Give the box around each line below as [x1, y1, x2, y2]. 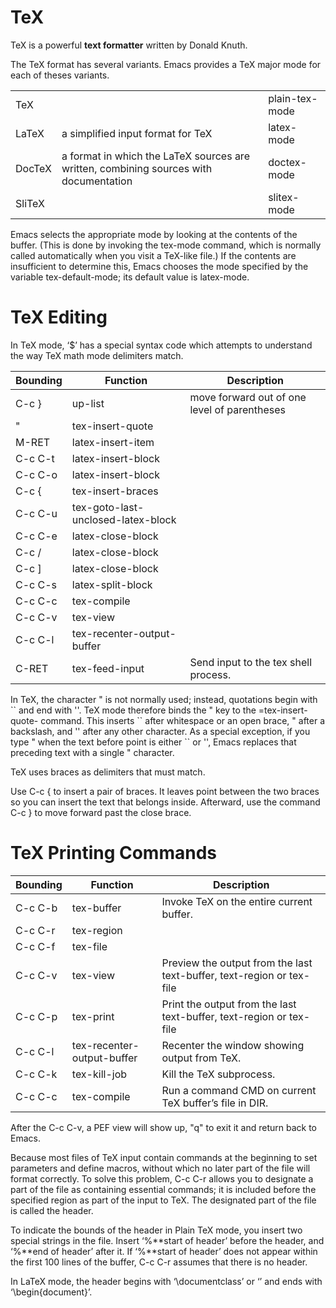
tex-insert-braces [71, 484, 159, 498]
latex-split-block [71, 577, 153, 591]
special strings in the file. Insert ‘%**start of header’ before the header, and [10, 1234, 325, 1246]
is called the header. [10, 1204, 94, 1216]
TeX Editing [10, 306, 108, 329]
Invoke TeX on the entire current [161, 894, 313, 908]
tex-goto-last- [71, 500, 145, 514]
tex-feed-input [71, 661, 145, 675]
